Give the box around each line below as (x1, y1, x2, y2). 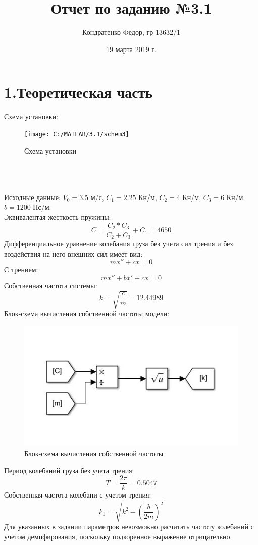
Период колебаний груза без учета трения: (4, 465, 134, 475)
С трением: (4, 264, 38, 275)
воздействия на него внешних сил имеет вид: (4, 248, 143, 259)
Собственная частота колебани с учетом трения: (4, 489, 151, 500)
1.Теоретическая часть (4, 82, 153, 103)
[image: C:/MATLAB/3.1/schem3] (24, 130, 129, 138)
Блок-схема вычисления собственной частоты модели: (4, 308, 170, 319)
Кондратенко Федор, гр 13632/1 (82, 27, 180, 37)
